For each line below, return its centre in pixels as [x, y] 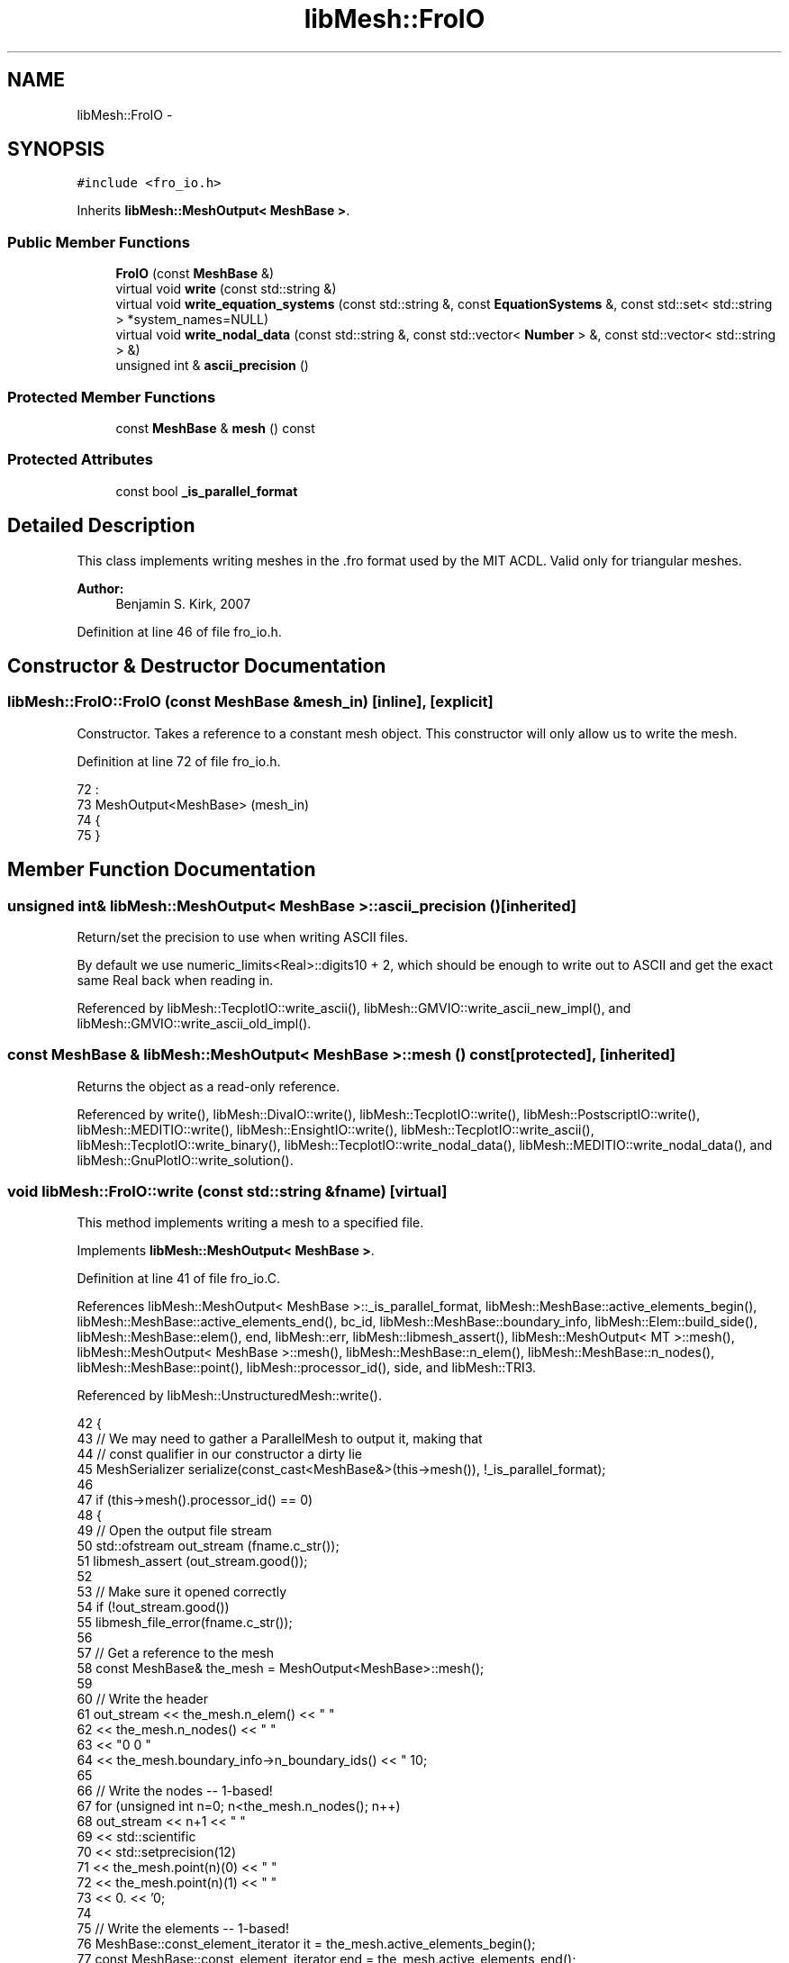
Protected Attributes [80, 460]
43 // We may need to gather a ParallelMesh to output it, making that [280, 1439]
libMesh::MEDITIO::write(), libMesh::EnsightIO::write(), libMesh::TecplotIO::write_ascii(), [336, 1129]
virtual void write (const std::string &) [226, 289]
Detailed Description [101, 526]
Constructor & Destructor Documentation [197, 665]
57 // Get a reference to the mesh [176, 1653]
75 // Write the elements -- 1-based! [183, 1929]
